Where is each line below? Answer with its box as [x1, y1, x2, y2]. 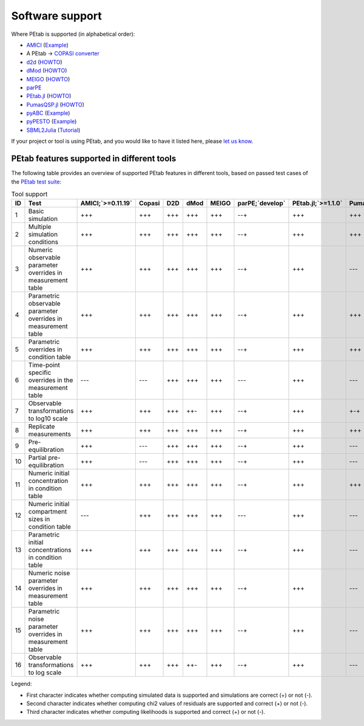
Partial [28, 453, 47, 462]
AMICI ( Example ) [26, 41, 69, 49]
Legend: [11, 680, 32, 688]
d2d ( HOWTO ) [26, 58, 63, 66]
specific [28, 368, 52, 377]
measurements [28, 430, 71, 439]
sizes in [28, 515, 50, 524]
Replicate [28, 422, 55, 431]
